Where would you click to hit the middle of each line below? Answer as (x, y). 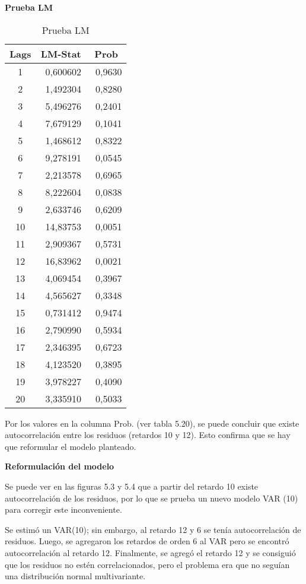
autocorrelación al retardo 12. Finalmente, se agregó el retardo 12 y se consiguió (150, 552)
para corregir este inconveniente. (63, 510)
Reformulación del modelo (60, 466)
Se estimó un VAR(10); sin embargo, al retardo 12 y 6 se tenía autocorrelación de (153, 529)
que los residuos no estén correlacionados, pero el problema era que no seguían (147, 564)
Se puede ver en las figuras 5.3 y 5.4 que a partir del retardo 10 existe (132, 486)
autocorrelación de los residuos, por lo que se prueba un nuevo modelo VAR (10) (152, 498)
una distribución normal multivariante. (75, 576)
